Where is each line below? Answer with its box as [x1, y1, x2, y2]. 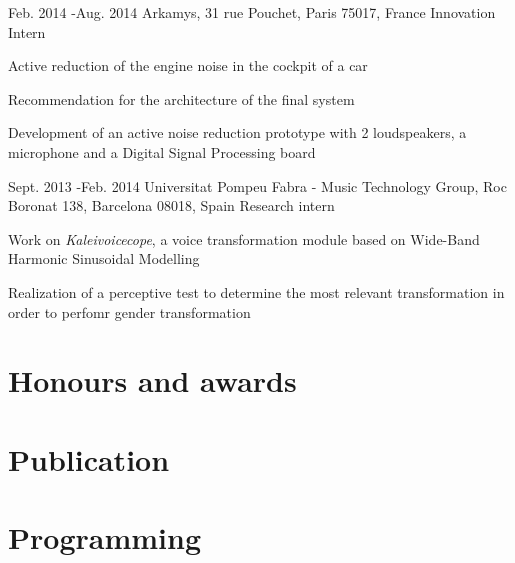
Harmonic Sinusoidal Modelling [8, 248, 200, 269]
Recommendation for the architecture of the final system [8, 88, 355, 109]
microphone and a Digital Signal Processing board [8, 141, 316, 162]
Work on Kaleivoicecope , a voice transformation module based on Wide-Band [8, 228, 480, 249]
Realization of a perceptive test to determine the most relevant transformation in [8, 281, 505, 302]
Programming [8, 517, 201, 558]
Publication [8, 438, 170, 479]
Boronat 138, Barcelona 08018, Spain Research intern [8, 195, 335, 216]
